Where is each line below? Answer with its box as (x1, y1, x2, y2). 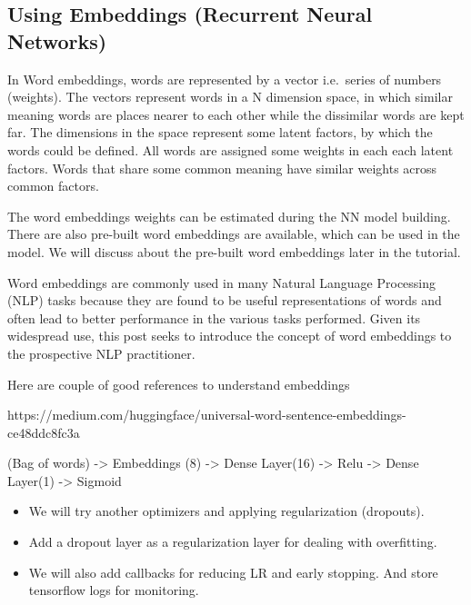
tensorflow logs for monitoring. (28, 580, 199, 600)
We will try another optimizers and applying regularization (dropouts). (28, 501, 425, 521)
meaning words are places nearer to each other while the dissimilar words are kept (7, 104, 465, 124)
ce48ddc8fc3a (7, 422, 80, 441)
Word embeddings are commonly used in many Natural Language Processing (7, 273, 436, 292)
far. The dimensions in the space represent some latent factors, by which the (7, 123, 433, 142)
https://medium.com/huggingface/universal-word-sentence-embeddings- (7, 405, 406, 424)
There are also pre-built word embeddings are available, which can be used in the (7, 224, 460, 243)
